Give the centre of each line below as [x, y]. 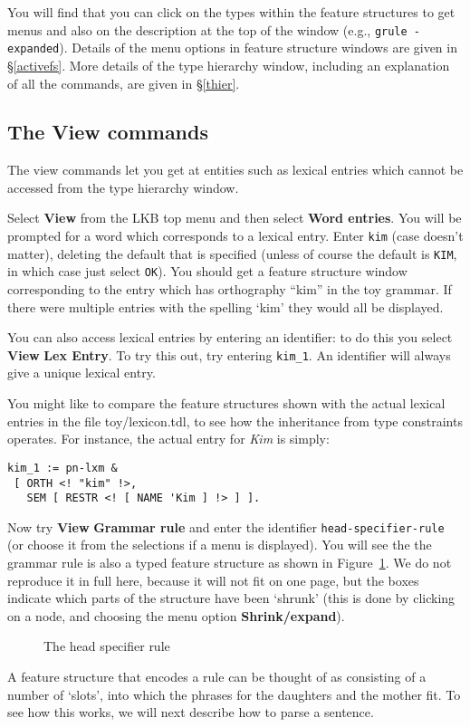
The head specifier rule [107, 646]
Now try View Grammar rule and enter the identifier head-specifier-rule [226, 526]
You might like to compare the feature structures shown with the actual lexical [226, 403]
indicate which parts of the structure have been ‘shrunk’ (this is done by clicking [231, 598]
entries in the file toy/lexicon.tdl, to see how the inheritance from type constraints [235, 421]
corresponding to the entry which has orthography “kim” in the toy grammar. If [230, 289]
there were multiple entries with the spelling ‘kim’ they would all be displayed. [225, 306]
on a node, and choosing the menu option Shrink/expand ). [176, 615]
